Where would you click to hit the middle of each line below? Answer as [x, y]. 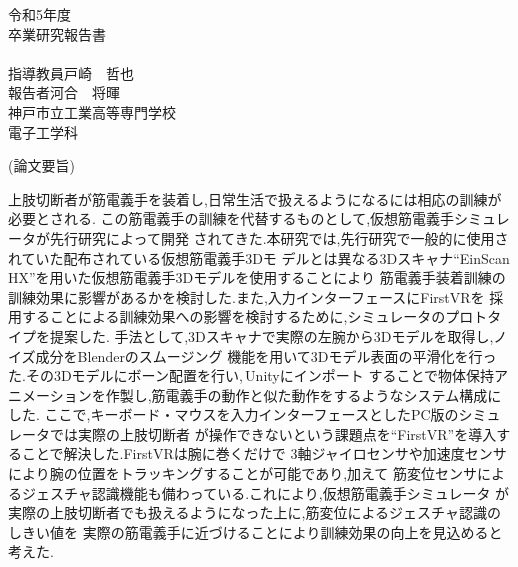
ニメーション [50, 394]
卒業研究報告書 [57, 33]
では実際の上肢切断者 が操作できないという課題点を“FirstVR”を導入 [273, 433]
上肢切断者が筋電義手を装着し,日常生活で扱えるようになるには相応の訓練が [255, 198]
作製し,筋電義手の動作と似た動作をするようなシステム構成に [303, 394]
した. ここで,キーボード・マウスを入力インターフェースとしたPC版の [233, 414]
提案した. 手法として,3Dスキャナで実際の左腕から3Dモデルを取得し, [271, 335]
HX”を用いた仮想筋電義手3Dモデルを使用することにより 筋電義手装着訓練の [257, 277]
